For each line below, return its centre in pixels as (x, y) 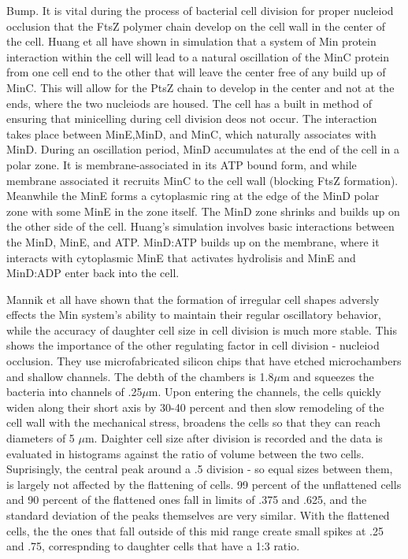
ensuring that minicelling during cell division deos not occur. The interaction (192, 118)
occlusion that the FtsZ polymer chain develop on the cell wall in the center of (196, 26)
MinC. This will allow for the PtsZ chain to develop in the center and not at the (200, 87)
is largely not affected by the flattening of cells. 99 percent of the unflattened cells (204, 484)
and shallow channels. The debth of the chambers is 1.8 (140, 376)
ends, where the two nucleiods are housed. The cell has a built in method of (189, 103)
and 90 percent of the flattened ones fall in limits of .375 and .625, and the (187, 500)
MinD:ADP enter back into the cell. (93, 273)
